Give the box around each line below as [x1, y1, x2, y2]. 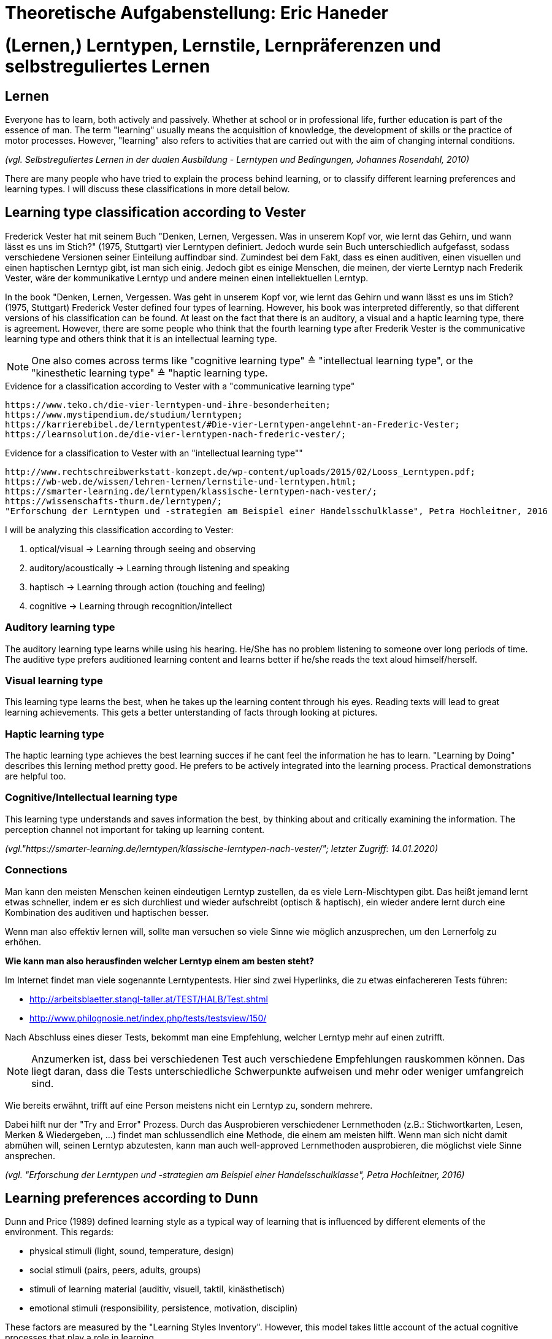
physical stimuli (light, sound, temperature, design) [29, 1246, 234, 1257]
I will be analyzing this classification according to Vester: [5, 524, 234, 535]
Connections [5, 864, 67, 876]
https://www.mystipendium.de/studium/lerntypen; [5, 409, 243, 420]
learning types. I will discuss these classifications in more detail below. [5, 183, 290, 194]
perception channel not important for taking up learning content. [5, 824, 265, 835]
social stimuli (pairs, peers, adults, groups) [29, 1265, 201, 1276]
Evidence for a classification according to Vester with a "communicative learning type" [5, 380, 355, 391]
